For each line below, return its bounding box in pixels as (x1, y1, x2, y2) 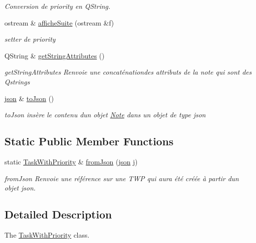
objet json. (4, 183, 36, 193)
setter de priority (4, 34, 56, 44)
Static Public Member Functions (4, 134, 174, 149)
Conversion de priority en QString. (4, 1, 111, 11)
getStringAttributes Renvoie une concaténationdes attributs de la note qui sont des (4, 67, 252, 77)
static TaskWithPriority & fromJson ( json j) (4, 156, 138, 166)
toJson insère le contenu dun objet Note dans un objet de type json (4, 109, 206, 120)
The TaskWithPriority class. (4, 229, 90, 240)
